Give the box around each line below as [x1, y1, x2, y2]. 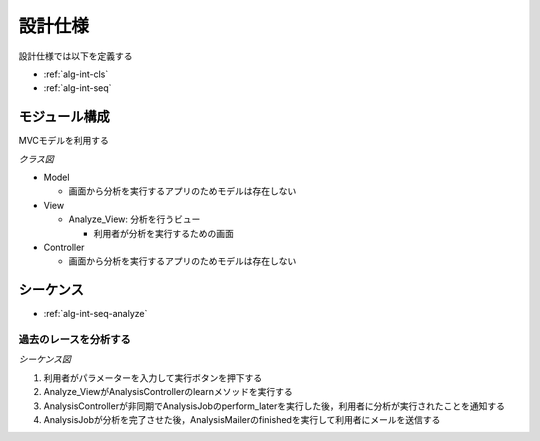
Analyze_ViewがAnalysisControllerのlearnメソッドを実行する [43, 386, 294, 398]
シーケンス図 [18, 353, 72, 365]
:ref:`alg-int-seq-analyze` [43, 308, 148, 320]
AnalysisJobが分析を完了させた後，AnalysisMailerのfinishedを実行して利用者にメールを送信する [43, 413, 441, 425]
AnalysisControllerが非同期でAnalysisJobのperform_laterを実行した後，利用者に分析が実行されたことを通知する [43, 400, 505, 412]
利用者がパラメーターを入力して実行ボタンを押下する [43, 371, 263, 384]
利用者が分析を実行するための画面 [93, 227, 234, 239]
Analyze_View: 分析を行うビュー [68, 213, 201, 225]
